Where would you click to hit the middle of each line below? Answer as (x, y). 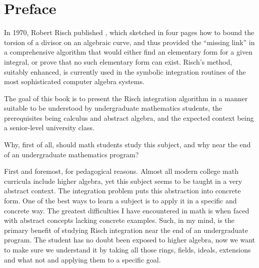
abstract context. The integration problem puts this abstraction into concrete (122, 191)
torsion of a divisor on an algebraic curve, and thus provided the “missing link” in (129, 42)
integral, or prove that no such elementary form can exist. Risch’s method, (118, 61)
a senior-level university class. (49, 127)
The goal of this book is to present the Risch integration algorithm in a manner (126, 98)
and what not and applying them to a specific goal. (82, 259)
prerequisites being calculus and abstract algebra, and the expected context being (129, 117)
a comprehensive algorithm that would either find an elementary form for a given (128, 52)
